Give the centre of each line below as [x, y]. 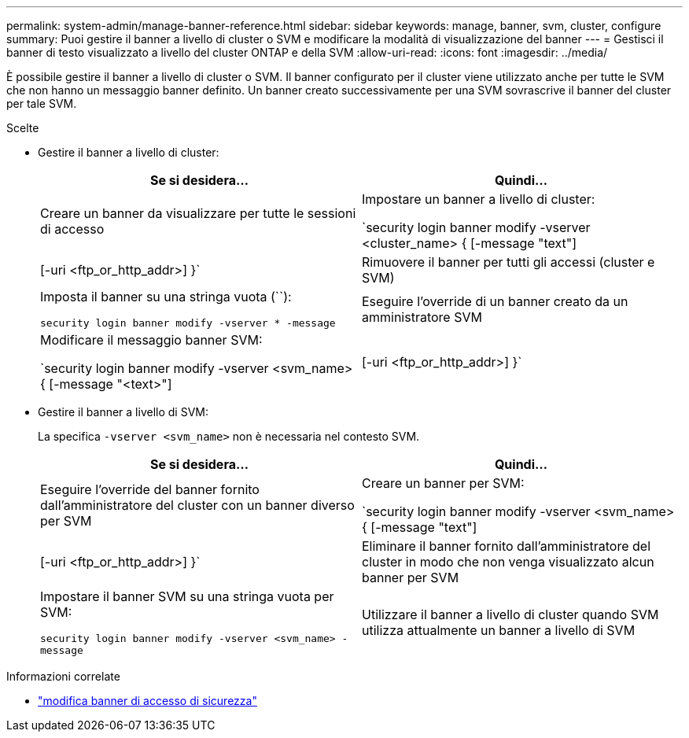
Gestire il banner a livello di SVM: [123, 412]
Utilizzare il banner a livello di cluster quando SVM [510, 614]
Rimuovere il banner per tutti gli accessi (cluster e [508, 262]
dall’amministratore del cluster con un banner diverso [197, 505]
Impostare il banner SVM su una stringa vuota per [187, 596]
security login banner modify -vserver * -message [188, 323]
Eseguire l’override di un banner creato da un [495, 301]
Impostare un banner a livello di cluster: [479, 199]
